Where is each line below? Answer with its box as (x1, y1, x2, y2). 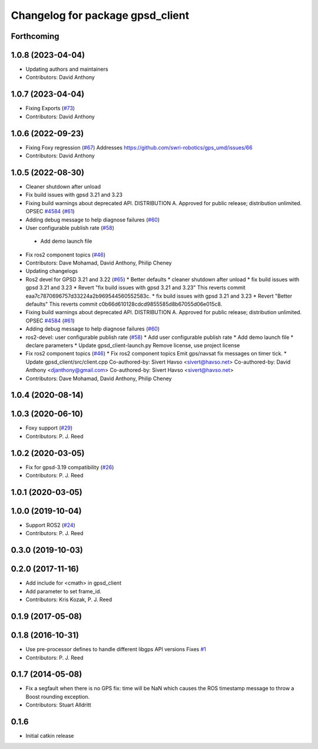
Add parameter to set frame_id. (25, 588, 102, 595)
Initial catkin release (25, 732, 74, 740)
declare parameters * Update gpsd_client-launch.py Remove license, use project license (25, 342, 240, 349)
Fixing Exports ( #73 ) (25, 105, 75, 112)
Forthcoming (11, 31, 59, 41)
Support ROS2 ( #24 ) (25, 522, 76, 529)
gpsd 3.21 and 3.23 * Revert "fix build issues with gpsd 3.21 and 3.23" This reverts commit (25, 284, 246, 291)
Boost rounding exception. (25, 693, 90, 700)
